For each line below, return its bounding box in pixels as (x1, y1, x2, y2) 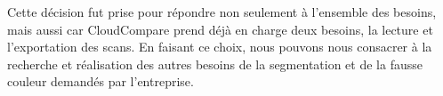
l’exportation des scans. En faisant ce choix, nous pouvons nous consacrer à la (7, 37, 432, 56)
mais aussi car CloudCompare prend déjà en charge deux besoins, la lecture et (7, 20, 433, 38)
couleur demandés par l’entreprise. (7, 72, 194, 91)
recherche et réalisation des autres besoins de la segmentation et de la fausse (7, 54, 423, 73)
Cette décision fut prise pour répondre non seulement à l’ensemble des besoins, (7, 3, 437, 20)
